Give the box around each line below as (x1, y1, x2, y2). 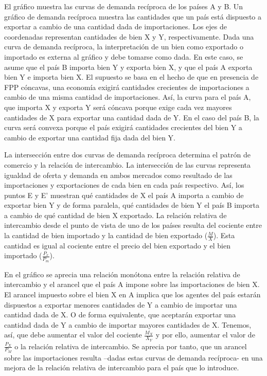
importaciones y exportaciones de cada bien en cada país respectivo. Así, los (4, 180, 244, 190)
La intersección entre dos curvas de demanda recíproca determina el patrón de (4, 149, 251, 160)
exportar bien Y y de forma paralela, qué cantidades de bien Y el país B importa (4, 200, 259, 210)
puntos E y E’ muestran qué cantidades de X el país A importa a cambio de (4, 189, 244, 200)
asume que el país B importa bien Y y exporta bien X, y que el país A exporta (4, 61, 253, 72)
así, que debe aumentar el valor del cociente (4, 329, 142, 340)
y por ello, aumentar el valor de (155, 329, 255, 340)
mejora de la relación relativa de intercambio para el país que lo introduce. (4, 362, 239, 373)
